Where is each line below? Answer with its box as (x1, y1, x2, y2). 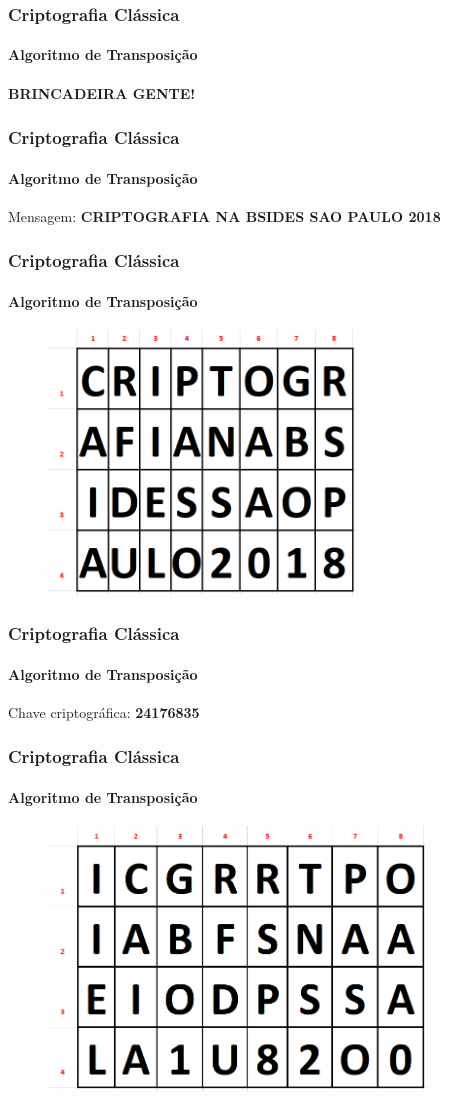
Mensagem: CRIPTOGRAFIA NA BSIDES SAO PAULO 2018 (8, 205, 441, 226)
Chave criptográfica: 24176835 (8, 701, 200, 722)
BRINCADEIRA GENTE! (8, 82, 196, 103)
